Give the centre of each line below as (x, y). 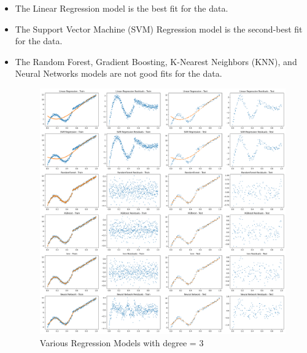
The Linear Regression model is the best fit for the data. (122, 8)
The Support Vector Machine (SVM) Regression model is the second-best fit (159, 29)
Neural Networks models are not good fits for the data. (119, 73)
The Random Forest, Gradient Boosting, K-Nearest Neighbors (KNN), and (156, 61)
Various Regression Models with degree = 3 (122, 342)
